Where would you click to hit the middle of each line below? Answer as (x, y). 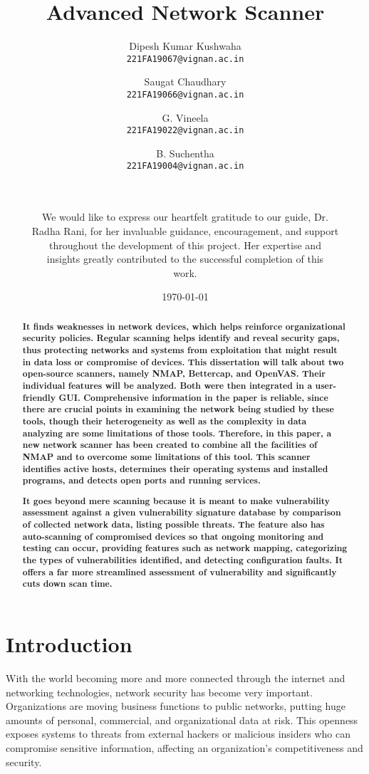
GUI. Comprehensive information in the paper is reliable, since (193, 397)
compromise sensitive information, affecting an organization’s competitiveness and (184, 747)
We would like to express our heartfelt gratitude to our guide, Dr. (185, 217)
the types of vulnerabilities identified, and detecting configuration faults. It (183, 560)
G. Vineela (185, 117)
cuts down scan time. (67, 584)
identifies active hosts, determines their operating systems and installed (175, 469)
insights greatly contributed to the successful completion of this (185, 259)
